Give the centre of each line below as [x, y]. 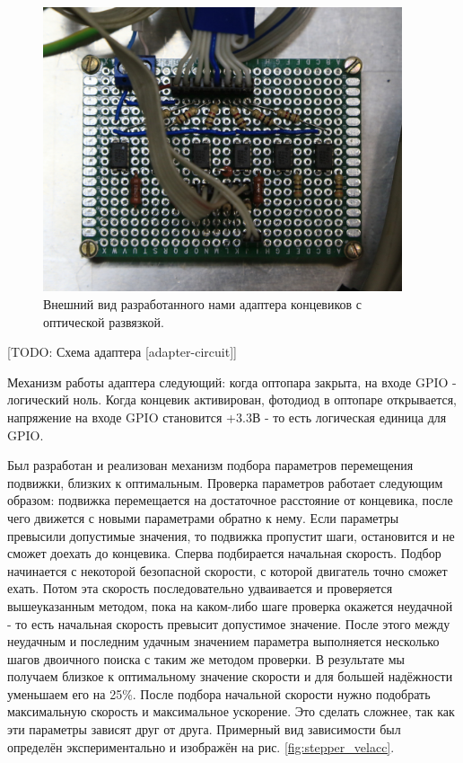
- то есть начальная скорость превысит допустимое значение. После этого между [229, 623]
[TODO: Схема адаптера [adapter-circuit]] [122, 352]
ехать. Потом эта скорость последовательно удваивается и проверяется [200, 588]
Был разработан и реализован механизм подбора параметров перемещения [210, 465]
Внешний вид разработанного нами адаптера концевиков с [203, 304]
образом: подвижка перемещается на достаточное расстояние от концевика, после [230, 500]
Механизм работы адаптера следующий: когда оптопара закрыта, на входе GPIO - [232, 381]
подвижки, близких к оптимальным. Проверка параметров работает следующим [225, 482]
